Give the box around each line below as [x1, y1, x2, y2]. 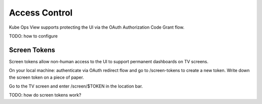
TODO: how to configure [9, 33, 58, 39]
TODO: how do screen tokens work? [9, 92, 82, 98]
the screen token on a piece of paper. [9, 74, 84, 80]
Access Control [9, 7, 73, 18]
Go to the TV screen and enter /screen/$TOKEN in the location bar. [9, 83, 143, 89]
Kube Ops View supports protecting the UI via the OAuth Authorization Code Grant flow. [9, 24, 184, 30]
